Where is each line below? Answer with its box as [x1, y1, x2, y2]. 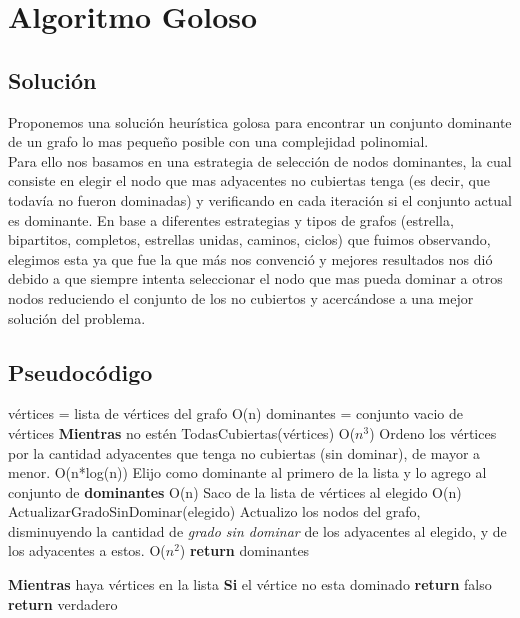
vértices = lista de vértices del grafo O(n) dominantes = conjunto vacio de [8, 403, 463, 424]
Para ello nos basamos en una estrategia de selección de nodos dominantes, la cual [8, 150, 512, 171]
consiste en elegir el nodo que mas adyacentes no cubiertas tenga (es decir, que [8, 170, 490, 191]
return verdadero [8, 593, 118, 614]
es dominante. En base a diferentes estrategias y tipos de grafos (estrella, [8, 209, 454, 230]
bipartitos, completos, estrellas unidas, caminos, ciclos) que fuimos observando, [8, 229, 491, 250]
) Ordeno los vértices [369, 422, 497, 443]
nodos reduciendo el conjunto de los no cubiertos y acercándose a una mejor [8, 287, 474, 308]
